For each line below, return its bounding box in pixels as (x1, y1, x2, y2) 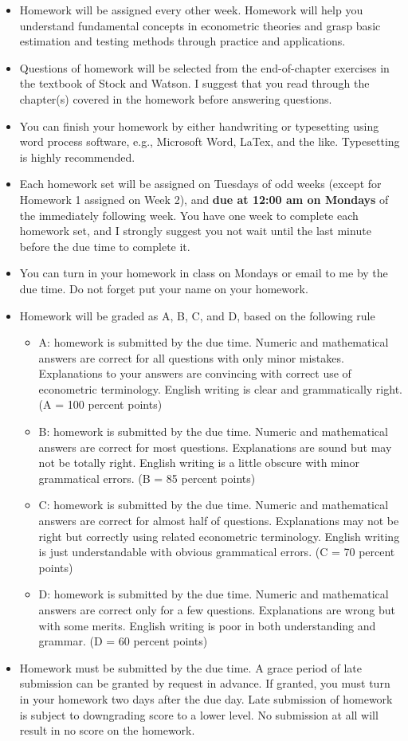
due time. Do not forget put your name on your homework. (19, 280, 308, 296)
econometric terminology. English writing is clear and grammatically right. (38, 380, 402, 397)
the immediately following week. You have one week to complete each (19, 206, 359, 223)
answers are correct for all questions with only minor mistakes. (38, 349, 344, 366)
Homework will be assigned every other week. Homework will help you (19, 2, 363, 18)
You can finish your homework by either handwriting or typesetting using (19, 117, 379, 134)
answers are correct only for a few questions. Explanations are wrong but (38, 602, 395, 617)
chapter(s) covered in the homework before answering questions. (19, 90, 332, 107)
